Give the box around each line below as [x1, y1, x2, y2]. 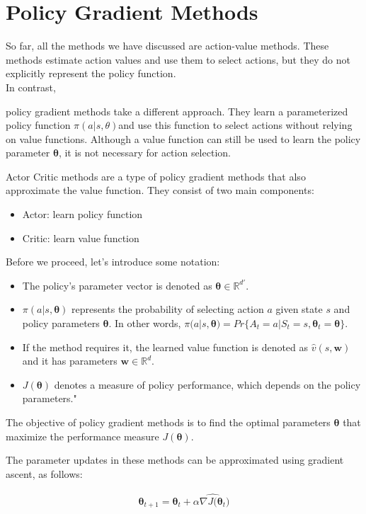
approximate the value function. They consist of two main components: [6, 183, 314, 198]
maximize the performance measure [6, 428, 159, 443]
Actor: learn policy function [22, 207, 143, 222]
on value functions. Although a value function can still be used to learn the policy [6, 131, 361, 146]
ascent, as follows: [6, 466, 83, 481]
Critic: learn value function [22, 230, 139, 245]
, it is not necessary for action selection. [58, 145, 231, 160]
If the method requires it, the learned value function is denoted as [22, 339, 309, 354]
